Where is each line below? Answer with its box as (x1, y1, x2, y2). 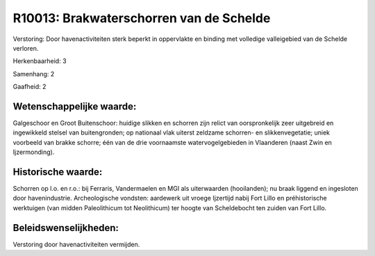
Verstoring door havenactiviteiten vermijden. (12, 240, 140, 248)
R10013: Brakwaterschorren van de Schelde (12, 10, 271, 26)
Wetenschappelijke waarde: (12, 101, 137, 112)
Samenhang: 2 (12, 69, 55, 78)
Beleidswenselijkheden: (12, 222, 119, 234)
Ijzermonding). (12, 148, 55, 156)
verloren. (12, 44, 39, 52)
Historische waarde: (12, 167, 103, 178)
